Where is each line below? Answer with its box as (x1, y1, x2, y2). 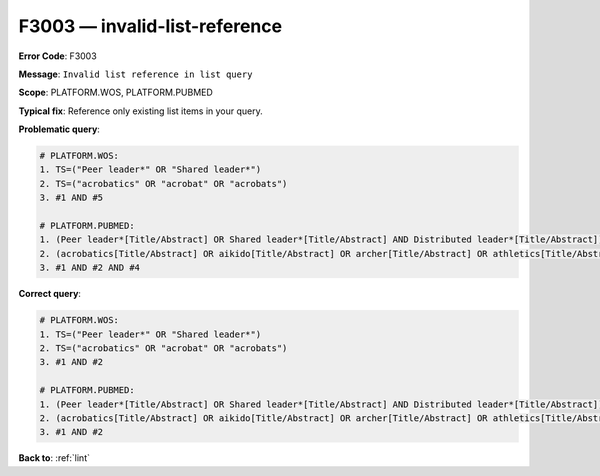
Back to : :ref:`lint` (18, 452, 90, 464)
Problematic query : (18, 123, 100, 135)
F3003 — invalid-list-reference (18, 15, 283, 37)
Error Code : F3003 (18, 50, 97, 62)
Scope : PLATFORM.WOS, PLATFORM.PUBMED (18, 86, 214, 99)
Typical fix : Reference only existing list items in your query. (18, 105, 264, 117)
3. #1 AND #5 (39, 192, 104, 204)
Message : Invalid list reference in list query (18, 68, 253, 80)
